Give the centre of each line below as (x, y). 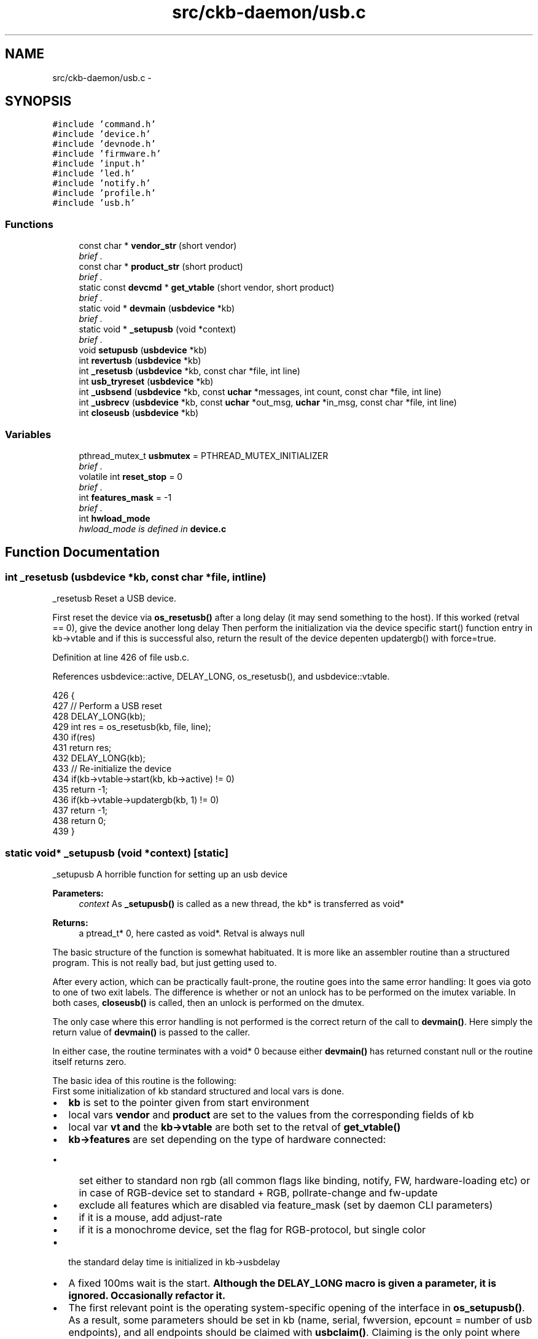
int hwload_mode (115, 518)
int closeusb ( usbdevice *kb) (139, 413)
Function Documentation (82, 552)
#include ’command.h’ (104, 124)
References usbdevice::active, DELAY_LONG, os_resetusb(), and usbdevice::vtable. (221, 677)
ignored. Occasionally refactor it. (147, 1295)
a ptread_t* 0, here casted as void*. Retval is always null (192, 933)
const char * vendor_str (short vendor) (158, 246)
